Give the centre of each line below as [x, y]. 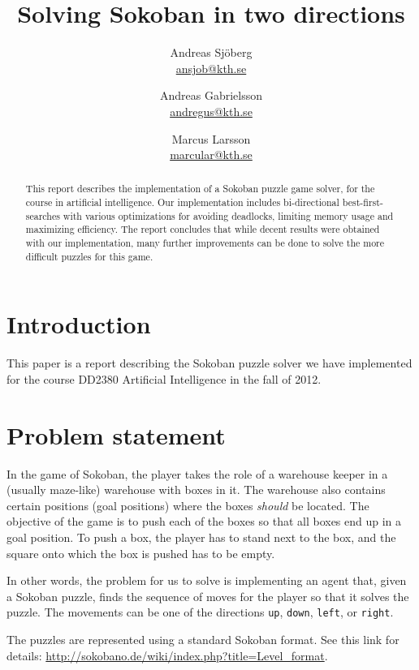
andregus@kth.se [211, 111]
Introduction [79, 324]
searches [43, 215]
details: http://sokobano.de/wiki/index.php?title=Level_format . [167, 655]
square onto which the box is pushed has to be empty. [141, 553]
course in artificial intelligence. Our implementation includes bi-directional [182, 202]
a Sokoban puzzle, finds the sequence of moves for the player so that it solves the [208, 596]
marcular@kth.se [211, 155]
